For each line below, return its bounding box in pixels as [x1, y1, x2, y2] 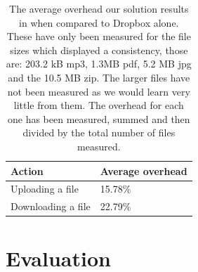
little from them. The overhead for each [13, 98, 184, 112]
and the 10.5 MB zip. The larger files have [8, 70, 190, 84]
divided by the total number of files [22, 125, 176, 140]
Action [11, 163, 44, 178]
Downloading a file [11, 199, 91, 214]
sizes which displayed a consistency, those [10, 42, 188, 57]
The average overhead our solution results [9, 1, 189, 15]
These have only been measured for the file [6, 29, 191, 44]
